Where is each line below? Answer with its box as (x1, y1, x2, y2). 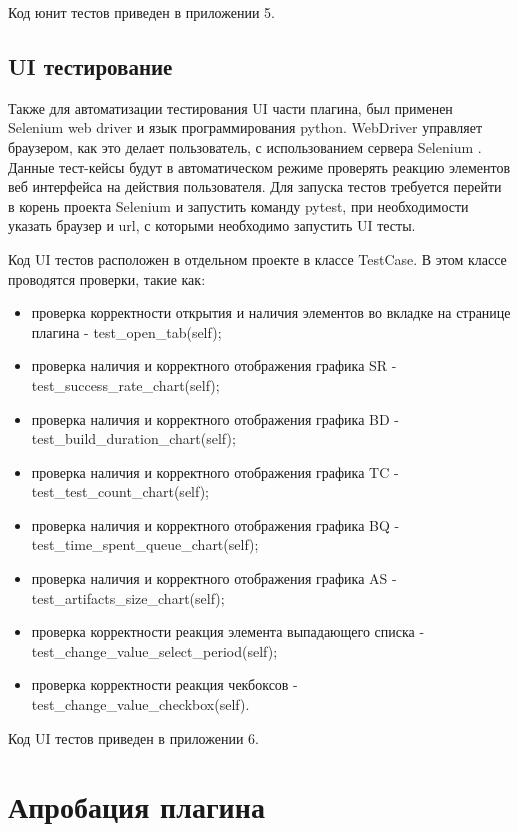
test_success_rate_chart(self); (31, 374, 220, 395)
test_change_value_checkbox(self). (31, 694, 250, 715)
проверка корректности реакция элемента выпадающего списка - (31, 621, 425, 642)
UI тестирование (8, 50, 173, 81)
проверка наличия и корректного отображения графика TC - (31, 461, 399, 482)
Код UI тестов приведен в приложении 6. (8, 727, 259, 748)
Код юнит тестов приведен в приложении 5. (8, 2, 276, 22)
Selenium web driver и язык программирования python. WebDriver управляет (8, 117, 483, 138)
